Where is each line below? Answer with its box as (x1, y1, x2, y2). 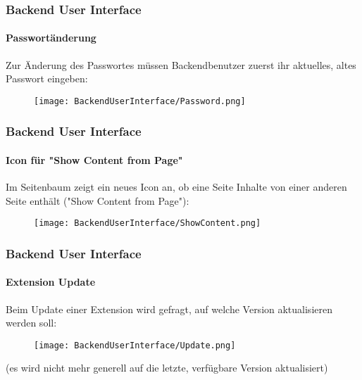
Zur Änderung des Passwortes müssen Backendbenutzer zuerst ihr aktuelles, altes (6, 57, 356, 72)
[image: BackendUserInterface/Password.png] (34, 96, 246, 106)
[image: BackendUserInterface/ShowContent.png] (34, 218, 261, 229)
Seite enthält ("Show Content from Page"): (6, 193, 189, 208)
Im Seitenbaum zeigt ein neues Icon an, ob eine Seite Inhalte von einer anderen (6, 179, 347, 194)
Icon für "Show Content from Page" (6, 152, 183, 167)
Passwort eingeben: (6, 71, 88, 86)
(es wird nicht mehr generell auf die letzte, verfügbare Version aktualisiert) (6, 360, 328, 375)
